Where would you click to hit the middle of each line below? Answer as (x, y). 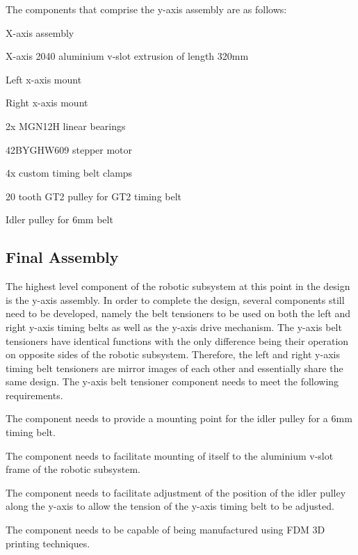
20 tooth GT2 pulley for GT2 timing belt (94, 196)
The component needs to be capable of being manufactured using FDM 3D (165, 530)
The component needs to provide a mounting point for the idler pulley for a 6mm (179, 418)
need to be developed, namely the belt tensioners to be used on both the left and (178, 313)
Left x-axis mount (44, 79)
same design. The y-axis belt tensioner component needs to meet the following (172, 381)
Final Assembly (62, 257)
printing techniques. (48, 543)
